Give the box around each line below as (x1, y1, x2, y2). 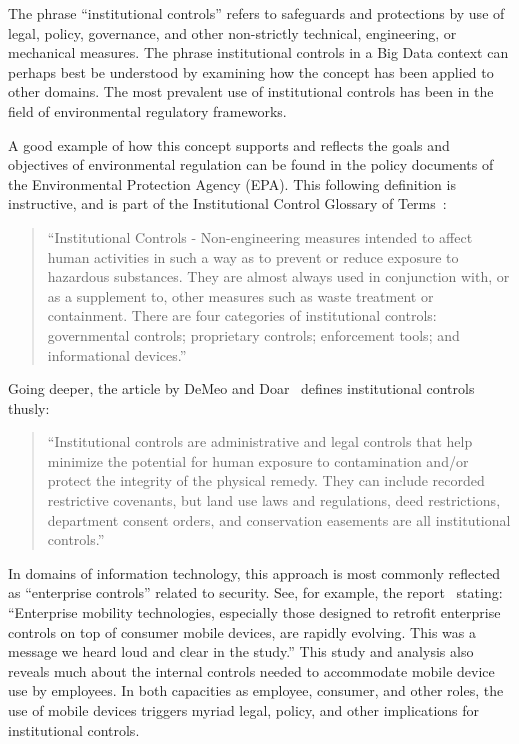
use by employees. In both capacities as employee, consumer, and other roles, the (8, 680, 504, 701)
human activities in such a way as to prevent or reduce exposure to (47, 246, 459, 267)
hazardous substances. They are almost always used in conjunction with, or (47, 266, 510, 287)
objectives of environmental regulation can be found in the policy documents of (8, 154, 494, 175)
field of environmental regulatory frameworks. (8, 100, 287, 121)
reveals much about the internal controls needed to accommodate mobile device (8, 660, 495, 681)
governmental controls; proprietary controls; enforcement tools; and (47, 324, 460, 345)
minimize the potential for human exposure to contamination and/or (47, 450, 469, 471)
